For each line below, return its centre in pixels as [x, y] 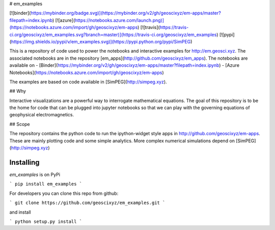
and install [20, 212]
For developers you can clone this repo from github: [64, 193]
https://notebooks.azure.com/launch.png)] [119, 20]
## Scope [20, 124]
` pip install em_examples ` [46, 184]
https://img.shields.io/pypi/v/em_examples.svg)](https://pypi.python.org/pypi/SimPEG [101, 41]
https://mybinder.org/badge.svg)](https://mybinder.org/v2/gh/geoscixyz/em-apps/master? [126, 13]
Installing [25, 162]
